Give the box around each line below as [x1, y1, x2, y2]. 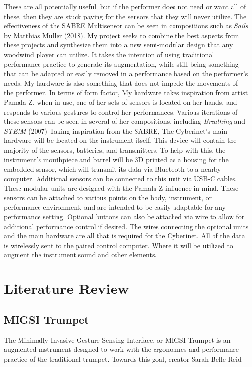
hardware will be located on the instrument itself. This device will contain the [4, 135, 237, 145]
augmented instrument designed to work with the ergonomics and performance [4, 344, 239, 354]
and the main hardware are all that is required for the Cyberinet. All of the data [4, 231, 245, 241]
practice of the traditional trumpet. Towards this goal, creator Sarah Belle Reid [4, 353, 242, 364]
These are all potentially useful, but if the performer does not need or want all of [4, 1, 246, 11]
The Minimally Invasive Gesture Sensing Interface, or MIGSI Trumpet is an [4, 334, 231, 345]
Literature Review [4, 278, 129, 298]
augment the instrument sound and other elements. [4, 250, 157, 260]
